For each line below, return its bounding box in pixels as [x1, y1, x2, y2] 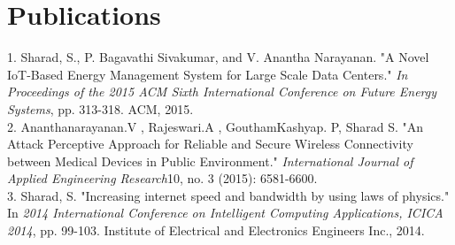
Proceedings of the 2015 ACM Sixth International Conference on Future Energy [7, 82, 437, 101]
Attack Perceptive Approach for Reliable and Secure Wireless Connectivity [7, 134, 413, 153]
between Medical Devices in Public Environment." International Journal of [7, 151, 413, 170]
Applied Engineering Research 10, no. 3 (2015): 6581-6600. [7, 169, 318, 188]
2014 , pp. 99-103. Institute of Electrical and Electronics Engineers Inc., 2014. [7, 221, 425, 240]
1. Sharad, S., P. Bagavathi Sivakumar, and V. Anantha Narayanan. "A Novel [7, 48, 429, 66]
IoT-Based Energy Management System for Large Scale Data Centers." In [7, 65, 408, 83]
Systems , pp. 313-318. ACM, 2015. [7, 99, 194, 118]
